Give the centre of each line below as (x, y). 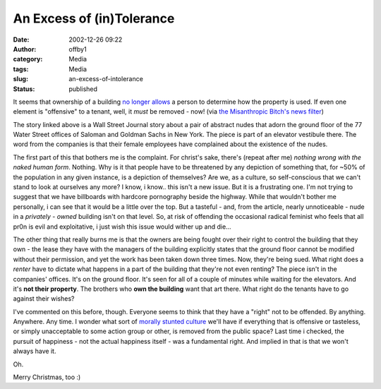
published (83, 89)
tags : (21, 69)
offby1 (78, 49)
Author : (25, 49)
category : (28, 59)
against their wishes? (44, 299)
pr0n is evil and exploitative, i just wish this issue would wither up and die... (122, 227)
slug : (20, 79)
